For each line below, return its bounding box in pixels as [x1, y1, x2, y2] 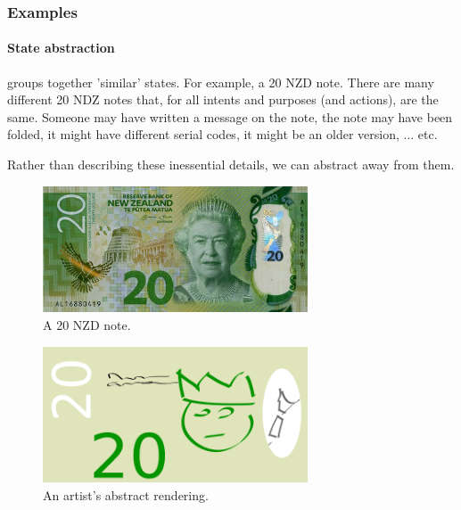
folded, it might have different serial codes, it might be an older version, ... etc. [7, 125, 438, 144]
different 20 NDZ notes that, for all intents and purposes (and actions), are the [7, 90, 439, 109]
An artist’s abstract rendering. [43, 485, 209, 504]
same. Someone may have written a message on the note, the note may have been [7, 107, 453, 126]
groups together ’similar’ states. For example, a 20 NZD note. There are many [7, 72, 434, 91]
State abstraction [7, 38, 115, 57]
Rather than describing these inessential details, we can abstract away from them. [7, 155, 455, 174]
